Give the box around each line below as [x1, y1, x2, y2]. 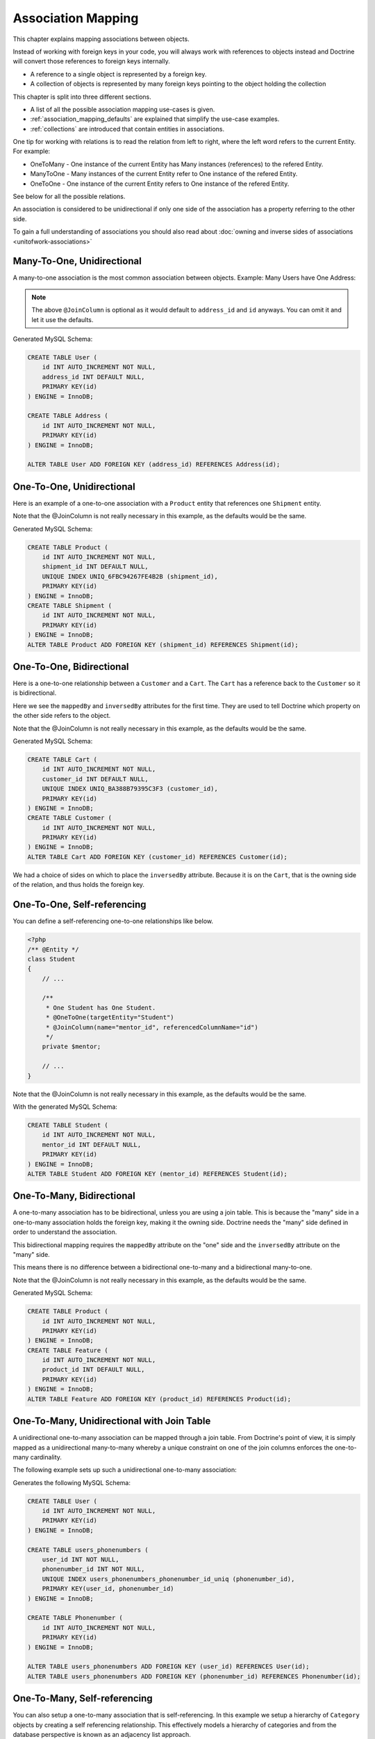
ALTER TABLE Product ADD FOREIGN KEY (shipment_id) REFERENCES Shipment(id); [27, 641, 299, 648]
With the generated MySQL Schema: [12, 1103, 118, 1111]
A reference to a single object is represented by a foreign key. [30, 70, 207, 78]
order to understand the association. [12, 1228, 117, 1236]
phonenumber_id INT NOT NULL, [42, 1565, 145, 1573]
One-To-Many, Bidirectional [12, 1190, 135, 1202]
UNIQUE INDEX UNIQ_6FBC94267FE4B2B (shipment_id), [42, 572, 218, 580]
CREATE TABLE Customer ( [27, 814, 112, 822]
